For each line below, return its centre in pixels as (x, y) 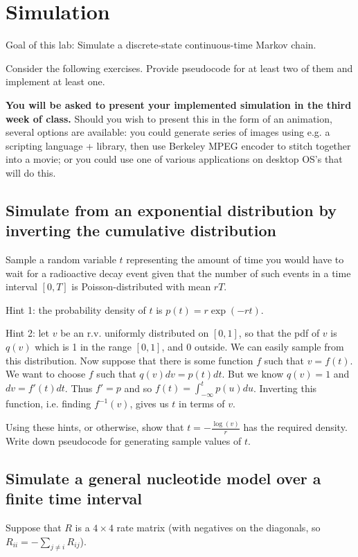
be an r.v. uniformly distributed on (135, 333)
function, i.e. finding (48, 404)
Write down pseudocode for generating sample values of (124, 440)
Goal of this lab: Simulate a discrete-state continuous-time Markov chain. (161, 45)
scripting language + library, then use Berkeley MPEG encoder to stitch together (178, 145)
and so (138, 388)
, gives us (149, 404)
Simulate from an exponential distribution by (171, 210)
